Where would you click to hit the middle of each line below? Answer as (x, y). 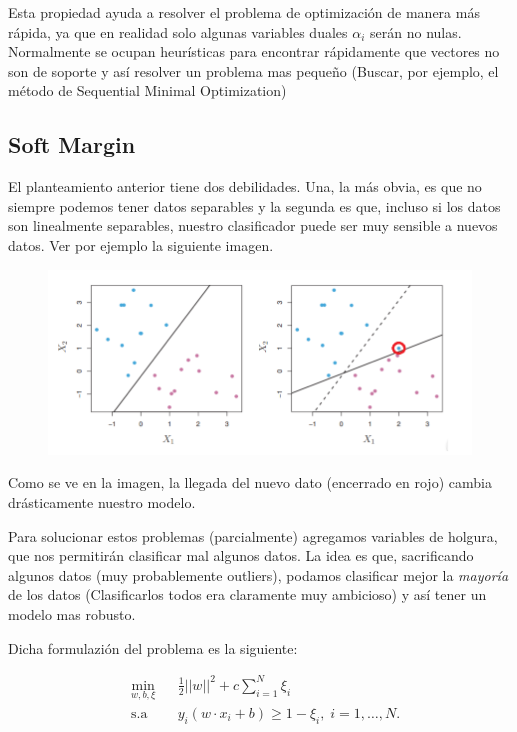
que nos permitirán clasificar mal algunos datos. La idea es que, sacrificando (241, 555)
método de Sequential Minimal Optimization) (147, 90)
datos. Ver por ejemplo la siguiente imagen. (141, 244)
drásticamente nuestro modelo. (102, 502)
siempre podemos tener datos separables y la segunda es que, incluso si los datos (254, 205)
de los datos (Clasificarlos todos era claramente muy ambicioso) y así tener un (247, 594)
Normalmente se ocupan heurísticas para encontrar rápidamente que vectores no (254, 51)
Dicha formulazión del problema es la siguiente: (153, 647)
